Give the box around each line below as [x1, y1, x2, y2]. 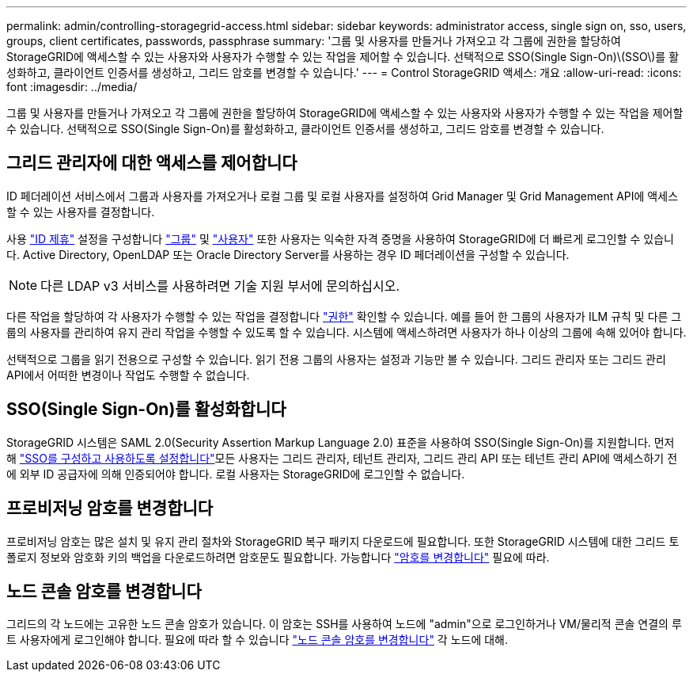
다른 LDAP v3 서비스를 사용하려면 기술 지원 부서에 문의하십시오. [40, 277, 400, 294]
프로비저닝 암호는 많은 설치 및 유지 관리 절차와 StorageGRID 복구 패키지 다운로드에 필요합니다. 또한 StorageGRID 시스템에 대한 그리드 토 [6, 534, 680, 548]
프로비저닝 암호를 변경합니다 [6, 498, 214, 519]
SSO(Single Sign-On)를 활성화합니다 [6, 399, 286, 420]
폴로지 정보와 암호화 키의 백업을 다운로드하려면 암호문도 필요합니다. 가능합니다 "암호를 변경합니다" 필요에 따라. [6, 550, 550, 564]
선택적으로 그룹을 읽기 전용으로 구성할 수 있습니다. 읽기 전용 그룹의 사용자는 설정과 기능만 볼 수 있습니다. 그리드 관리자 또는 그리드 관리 [6, 352, 666, 366]
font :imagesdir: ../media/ [6, 80, 138, 93]
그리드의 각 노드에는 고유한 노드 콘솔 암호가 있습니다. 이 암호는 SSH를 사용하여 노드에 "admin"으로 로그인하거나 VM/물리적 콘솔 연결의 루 [6, 617, 682, 631]
